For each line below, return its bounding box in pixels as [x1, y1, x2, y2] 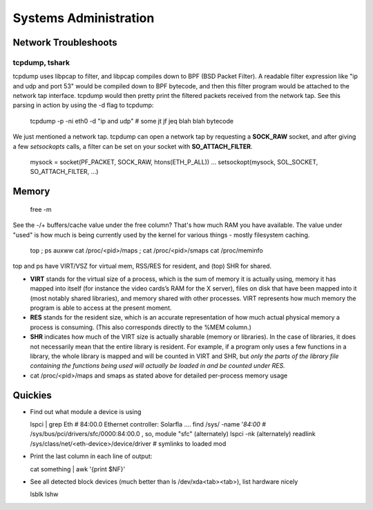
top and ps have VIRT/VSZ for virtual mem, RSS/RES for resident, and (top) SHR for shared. [12, 262, 272, 271]
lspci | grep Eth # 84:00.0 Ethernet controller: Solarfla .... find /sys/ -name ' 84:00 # [30, 420, 266, 428]
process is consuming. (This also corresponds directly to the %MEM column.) [30, 323, 252, 331]
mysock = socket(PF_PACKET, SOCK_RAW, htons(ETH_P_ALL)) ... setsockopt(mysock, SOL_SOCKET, [30, 158, 318, 166]
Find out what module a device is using [30, 407, 142, 415]
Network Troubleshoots [12, 37, 117, 48]
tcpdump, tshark [12, 57, 70, 67]
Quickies [12, 389, 52, 401]
